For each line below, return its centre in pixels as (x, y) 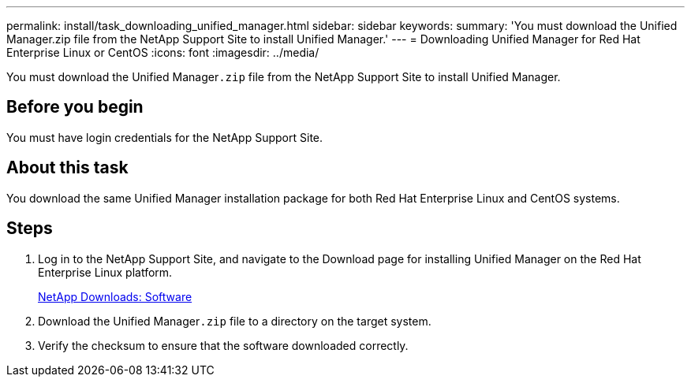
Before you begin (75, 107)
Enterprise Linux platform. (105, 272)
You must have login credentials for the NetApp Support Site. (165, 137)
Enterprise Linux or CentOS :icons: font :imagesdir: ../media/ (163, 52)
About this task (67, 168)
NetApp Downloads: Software (115, 296)
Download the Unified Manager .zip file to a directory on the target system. (235, 321)
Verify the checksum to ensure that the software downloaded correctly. (223, 345)
